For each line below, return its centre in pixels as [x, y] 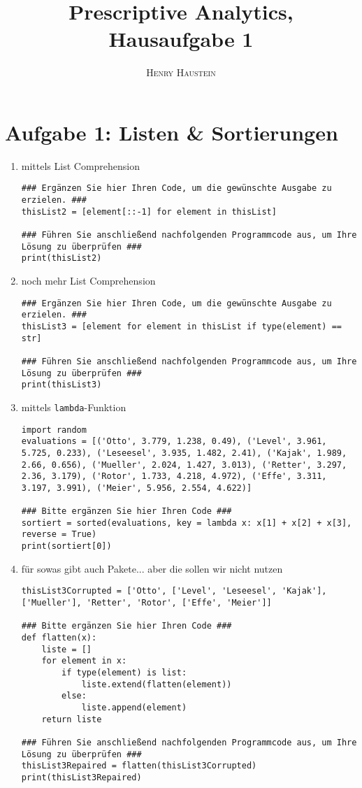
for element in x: [84, 661]
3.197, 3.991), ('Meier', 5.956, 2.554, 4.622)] [137, 488]
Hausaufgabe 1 [181, 39]
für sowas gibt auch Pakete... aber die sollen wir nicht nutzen [152, 568]
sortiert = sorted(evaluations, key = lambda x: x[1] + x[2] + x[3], [187, 523]
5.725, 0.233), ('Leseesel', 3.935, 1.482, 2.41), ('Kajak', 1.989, [184, 453]
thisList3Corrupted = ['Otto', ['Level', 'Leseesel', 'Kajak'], [174, 591]
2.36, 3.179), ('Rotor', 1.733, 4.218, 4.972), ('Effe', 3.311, [174, 477]
